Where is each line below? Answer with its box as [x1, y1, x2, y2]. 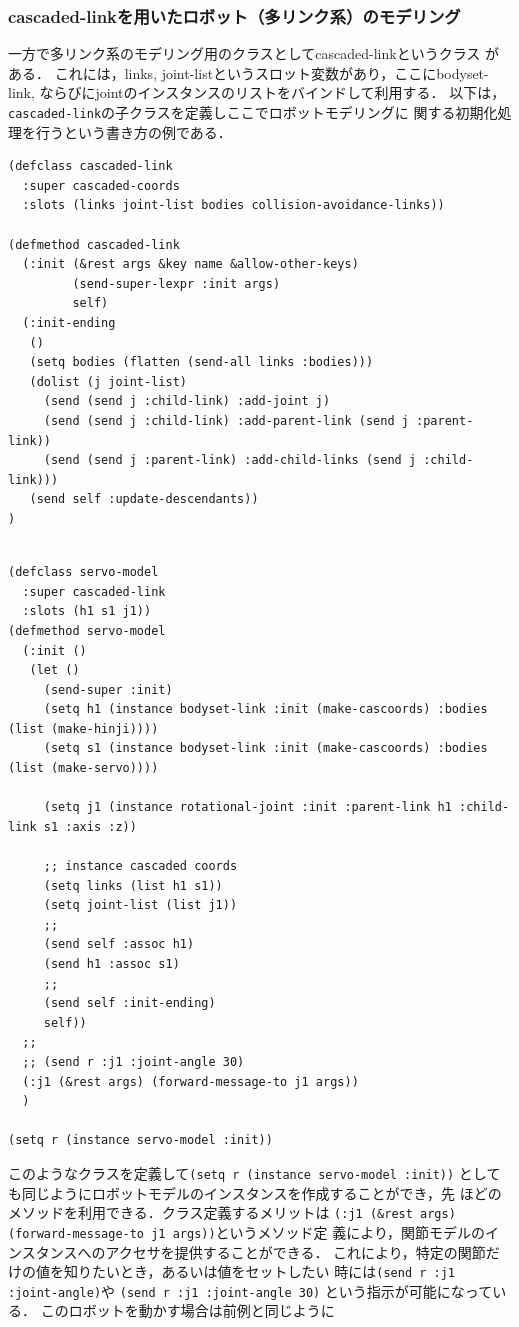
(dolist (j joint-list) [29, 374, 187, 389]
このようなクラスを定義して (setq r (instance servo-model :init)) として [8, 1162, 501, 1183]
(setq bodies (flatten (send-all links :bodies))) [29, 355, 374, 370]
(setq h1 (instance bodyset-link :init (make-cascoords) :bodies [43, 702, 488, 717]
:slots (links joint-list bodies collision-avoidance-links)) [22, 198, 445, 213]
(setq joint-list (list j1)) [43, 898, 238, 913]
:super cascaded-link [22, 584, 166, 599]
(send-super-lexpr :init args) [72, 276, 281, 291]
